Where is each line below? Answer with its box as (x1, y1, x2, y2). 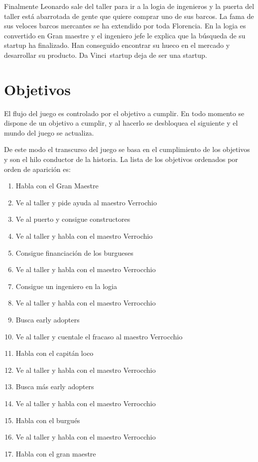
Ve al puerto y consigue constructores (15, 214, 130, 224)
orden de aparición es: (4, 163, 71, 174)
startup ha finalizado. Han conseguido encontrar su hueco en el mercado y (4, 40, 230, 50)
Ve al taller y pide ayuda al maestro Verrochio (15, 197, 157, 207)
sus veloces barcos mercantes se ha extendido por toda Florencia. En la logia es (4, 20, 246, 31)
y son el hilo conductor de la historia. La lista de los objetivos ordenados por (4, 154, 238, 164)
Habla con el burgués (15, 415, 80, 425)
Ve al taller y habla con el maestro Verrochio (15, 231, 153, 241)
